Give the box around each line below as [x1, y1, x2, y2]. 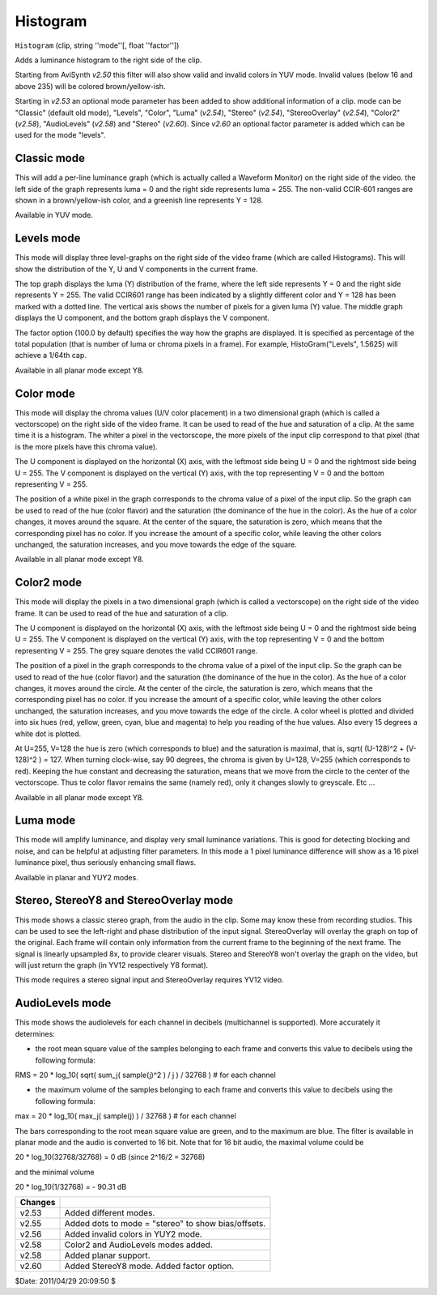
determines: [15, 1029, 56, 1038]
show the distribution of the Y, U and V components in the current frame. [15, 264, 258, 274]
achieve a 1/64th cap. [15, 351, 87, 360]
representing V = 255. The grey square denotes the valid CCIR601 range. [15, 645, 258, 655]
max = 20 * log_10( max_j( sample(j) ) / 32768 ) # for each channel [15, 1111, 236, 1121]
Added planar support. [64, 1250, 151, 1261]
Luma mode [15, 814, 76, 828]
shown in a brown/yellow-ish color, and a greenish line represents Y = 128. [15, 195, 264, 205]
